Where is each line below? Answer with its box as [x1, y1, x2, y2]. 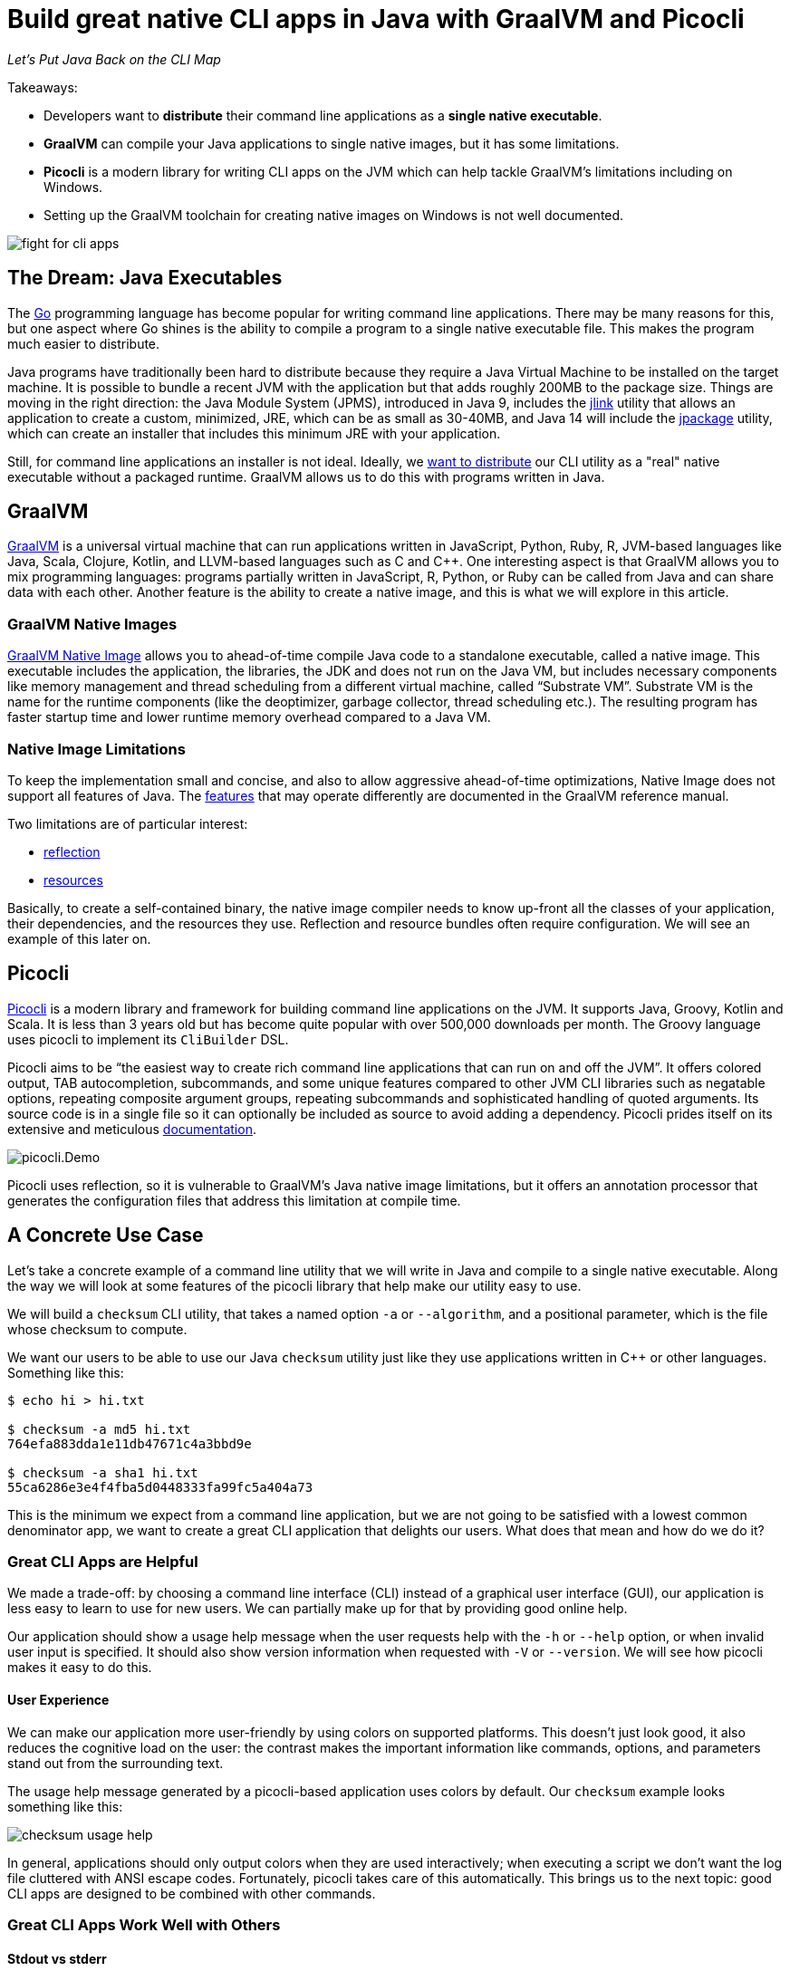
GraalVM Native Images [7, 614, 178, 633]
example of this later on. [7, 930, 151, 947]
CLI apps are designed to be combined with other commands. [7, 1885, 376, 1901]
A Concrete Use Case [7, 1224, 204, 1247]
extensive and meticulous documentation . [7, 1120, 256, 1137]
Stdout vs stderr [7, 1950, 107, 1966]
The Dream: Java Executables [7, 266, 283, 290]
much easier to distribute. [7, 335, 160, 351]
